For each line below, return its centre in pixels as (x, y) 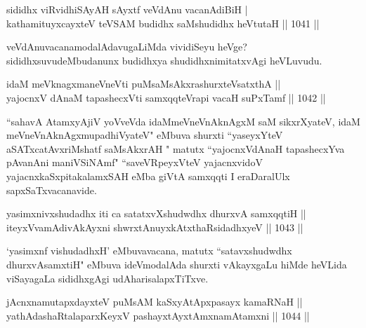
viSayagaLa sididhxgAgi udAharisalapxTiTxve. (107, 278)
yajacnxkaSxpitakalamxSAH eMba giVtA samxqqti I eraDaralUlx (148, 176)
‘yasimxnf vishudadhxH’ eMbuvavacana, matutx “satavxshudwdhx (149, 251)
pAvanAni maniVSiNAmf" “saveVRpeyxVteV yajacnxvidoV (135, 162)
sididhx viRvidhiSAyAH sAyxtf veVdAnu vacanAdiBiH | (127, 9)
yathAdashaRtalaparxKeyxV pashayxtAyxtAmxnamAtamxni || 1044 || (158, 315)
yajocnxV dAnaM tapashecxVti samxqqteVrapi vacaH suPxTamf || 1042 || (166, 97)
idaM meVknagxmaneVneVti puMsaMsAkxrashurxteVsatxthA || (144, 84)
